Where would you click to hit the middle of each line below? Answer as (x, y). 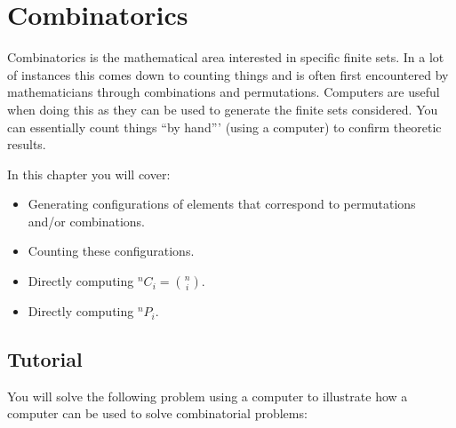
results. (27, 144)
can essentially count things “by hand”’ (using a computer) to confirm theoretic (224, 127)
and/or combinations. (86, 221)
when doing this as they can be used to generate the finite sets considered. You (223, 109)
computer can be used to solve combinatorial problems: (157, 413)
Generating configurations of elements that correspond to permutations (222, 204)
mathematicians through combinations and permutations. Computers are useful (224, 92)
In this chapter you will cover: (89, 174)
